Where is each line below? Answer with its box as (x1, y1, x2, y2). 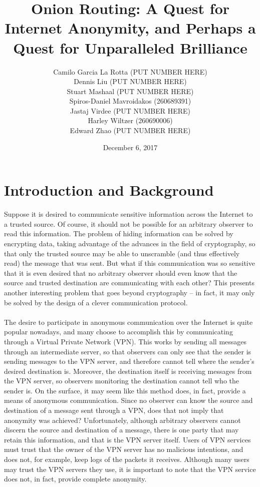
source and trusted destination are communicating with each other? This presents (4, 277, 254, 288)
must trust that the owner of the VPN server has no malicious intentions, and (4, 444, 243, 454)
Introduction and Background (4, 180, 214, 200)
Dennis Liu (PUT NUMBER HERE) (74, 76, 187, 87)
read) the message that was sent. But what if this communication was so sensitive (4, 258, 255, 268)
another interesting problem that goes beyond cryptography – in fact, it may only (4, 287, 255, 297)
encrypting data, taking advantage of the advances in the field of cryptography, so (4, 238, 255, 248)
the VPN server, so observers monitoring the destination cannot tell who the (4, 375, 239, 386)
